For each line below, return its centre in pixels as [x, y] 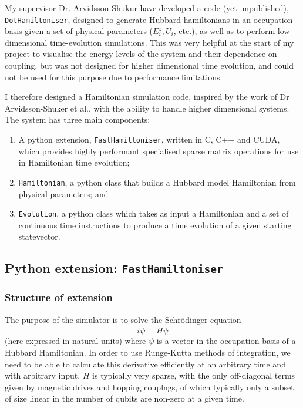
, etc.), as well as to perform [224, 31]
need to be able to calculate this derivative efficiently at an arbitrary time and [145, 364]
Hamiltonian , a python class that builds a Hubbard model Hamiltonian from [157, 182]
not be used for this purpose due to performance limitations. [114, 77]
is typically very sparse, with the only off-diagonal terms [194, 375]
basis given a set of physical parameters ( [79, 31]
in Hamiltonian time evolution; [74, 162]
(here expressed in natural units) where [75, 341]
